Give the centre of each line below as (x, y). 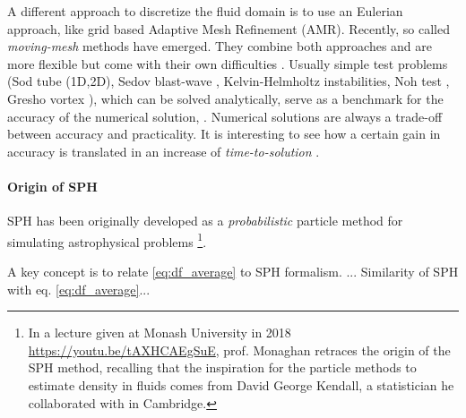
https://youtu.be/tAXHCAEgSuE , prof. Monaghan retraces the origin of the (239, 350)
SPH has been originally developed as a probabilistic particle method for (205, 221)
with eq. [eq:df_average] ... (79, 289)
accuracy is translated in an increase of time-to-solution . (164, 151)
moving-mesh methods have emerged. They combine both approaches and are (220, 46)
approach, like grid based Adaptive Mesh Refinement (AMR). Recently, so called (229, 28)
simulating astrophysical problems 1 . (107, 240)
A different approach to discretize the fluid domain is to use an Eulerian (205, 11)
